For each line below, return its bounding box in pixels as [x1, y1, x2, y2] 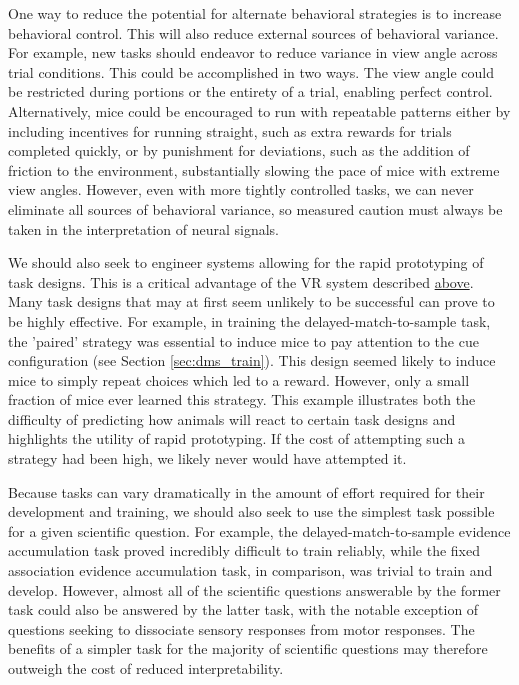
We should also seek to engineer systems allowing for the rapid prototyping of [8, 252, 484, 273]
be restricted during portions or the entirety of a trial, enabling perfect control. [8, 81, 493, 102]
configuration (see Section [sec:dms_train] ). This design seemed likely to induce [8, 350, 496, 371]
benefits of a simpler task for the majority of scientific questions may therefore [8, 638, 488, 659]
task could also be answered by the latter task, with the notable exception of [8, 599, 479, 620]
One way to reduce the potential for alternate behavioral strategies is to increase [8, 3, 502, 23]
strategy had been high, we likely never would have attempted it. [8, 448, 407, 469]
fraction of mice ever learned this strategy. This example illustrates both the [8, 389, 476, 410]
